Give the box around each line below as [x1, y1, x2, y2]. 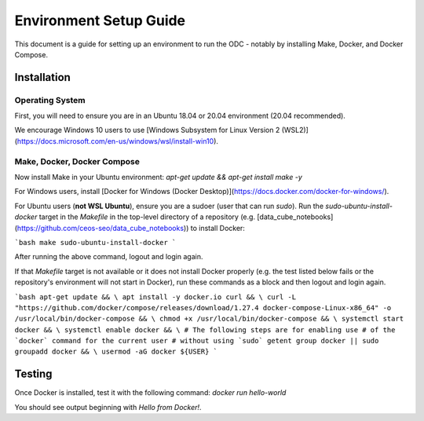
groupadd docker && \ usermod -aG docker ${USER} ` [14, 347, 218, 357]
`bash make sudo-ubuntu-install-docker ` [14, 238, 177, 247]
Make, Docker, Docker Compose [14, 156, 141, 167]
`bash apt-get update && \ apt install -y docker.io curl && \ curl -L [14, 292, 297, 302]
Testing [14, 368, 53, 381]
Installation [14, 71, 71, 84]
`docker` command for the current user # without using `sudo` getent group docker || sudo [14, 336, 379, 346]
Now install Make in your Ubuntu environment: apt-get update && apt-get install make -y [14, 173, 302, 182]
